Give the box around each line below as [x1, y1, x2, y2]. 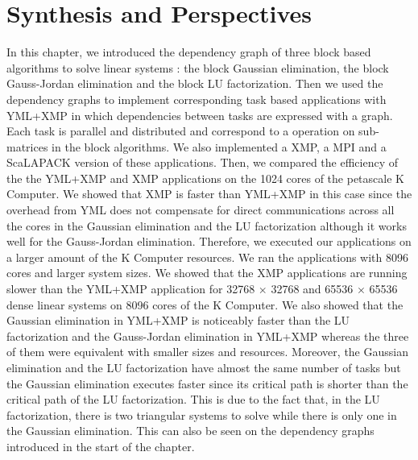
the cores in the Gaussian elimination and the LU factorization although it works [6, 217, 407, 234]
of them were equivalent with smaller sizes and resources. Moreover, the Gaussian [6, 343, 408, 360]
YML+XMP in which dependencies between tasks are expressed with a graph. [6, 106, 393, 123]
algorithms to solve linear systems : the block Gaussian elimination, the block [6, 59, 389, 76]
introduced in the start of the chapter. [6, 437, 195, 454]
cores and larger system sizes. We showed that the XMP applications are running [6, 264, 408, 281]
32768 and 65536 [271, 280, 354, 297]
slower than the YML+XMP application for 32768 [6, 280, 255, 297]
